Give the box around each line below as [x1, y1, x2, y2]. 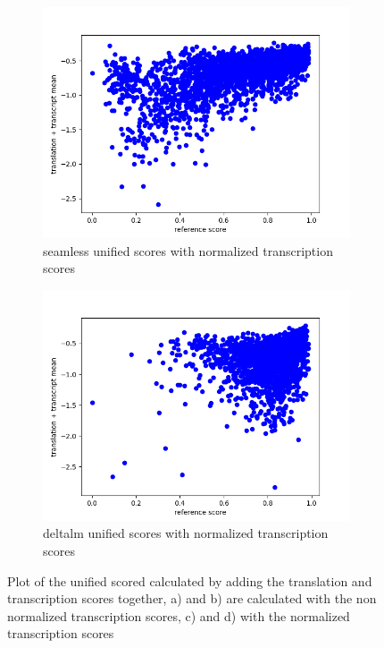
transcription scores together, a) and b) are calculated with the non [7, 589, 377, 608]
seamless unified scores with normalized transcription [43, 241, 333, 260]
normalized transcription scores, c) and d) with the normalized [7, 606, 350, 625]
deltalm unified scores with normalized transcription [43, 524, 329, 542]
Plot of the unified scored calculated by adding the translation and [7, 571, 372, 590]
